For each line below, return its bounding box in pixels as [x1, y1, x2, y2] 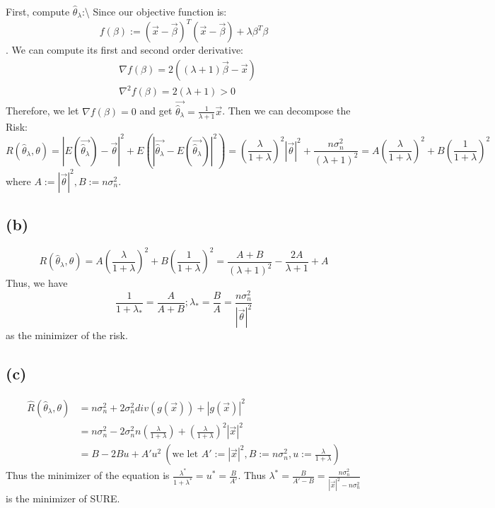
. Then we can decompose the [222, 103, 351, 118]
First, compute [6, 4, 70, 18]
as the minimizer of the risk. [6, 328, 128, 343]
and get [139, 103, 173, 118]
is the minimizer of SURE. [6, 491, 120, 506]
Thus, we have [6, 276, 68, 290]
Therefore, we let [6, 103, 79, 118]
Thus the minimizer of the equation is [6, 468, 170, 483]
